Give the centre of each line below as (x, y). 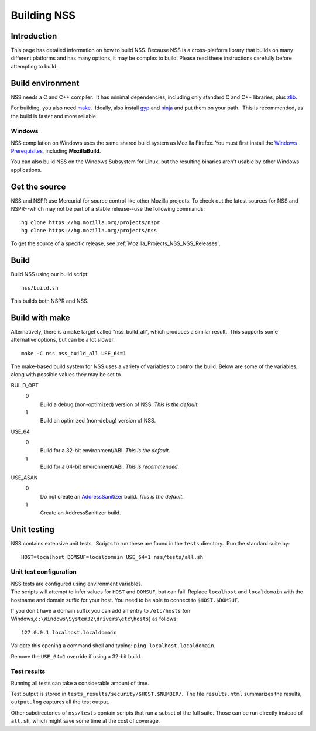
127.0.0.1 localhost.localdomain (69, 632)
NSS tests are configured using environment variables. (77, 584)
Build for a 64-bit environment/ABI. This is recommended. (110, 467)
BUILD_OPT (25, 385)
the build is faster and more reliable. (54, 116)
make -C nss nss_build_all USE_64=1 (74, 353)
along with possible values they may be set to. (66, 375)
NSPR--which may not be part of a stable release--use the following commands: (108, 209)
